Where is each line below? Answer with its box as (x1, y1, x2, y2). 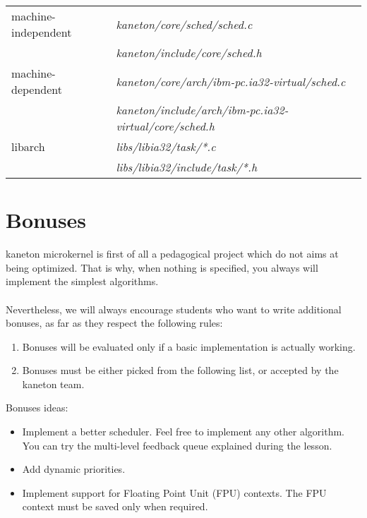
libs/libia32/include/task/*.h (116, 159, 258, 175)
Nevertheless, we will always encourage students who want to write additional (6, 301, 342, 316)
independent (11, 24, 72, 40)
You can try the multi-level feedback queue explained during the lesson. (22, 438, 332, 452)
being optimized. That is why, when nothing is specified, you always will (6, 260, 318, 275)
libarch (11, 138, 45, 155)
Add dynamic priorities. (22, 462, 126, 476)
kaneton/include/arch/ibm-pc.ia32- (116, 102, 289, 118)
